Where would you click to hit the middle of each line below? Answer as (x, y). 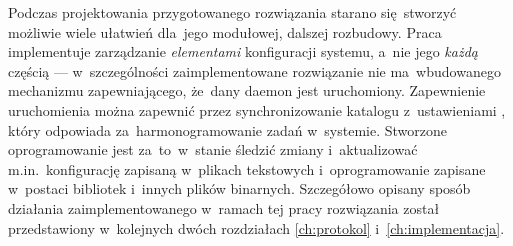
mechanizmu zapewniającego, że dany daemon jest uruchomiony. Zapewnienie (247, 90)
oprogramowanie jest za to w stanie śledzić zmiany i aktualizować (213, 149)
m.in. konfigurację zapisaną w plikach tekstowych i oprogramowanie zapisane (247, 168)
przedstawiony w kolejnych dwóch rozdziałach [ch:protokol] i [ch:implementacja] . (256, 227)
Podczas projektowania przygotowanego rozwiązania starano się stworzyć (232, 12)
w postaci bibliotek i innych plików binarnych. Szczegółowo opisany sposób (239, 188)
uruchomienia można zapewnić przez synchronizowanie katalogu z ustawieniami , (257, 109)
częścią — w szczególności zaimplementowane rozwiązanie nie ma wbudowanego (254, 70)
